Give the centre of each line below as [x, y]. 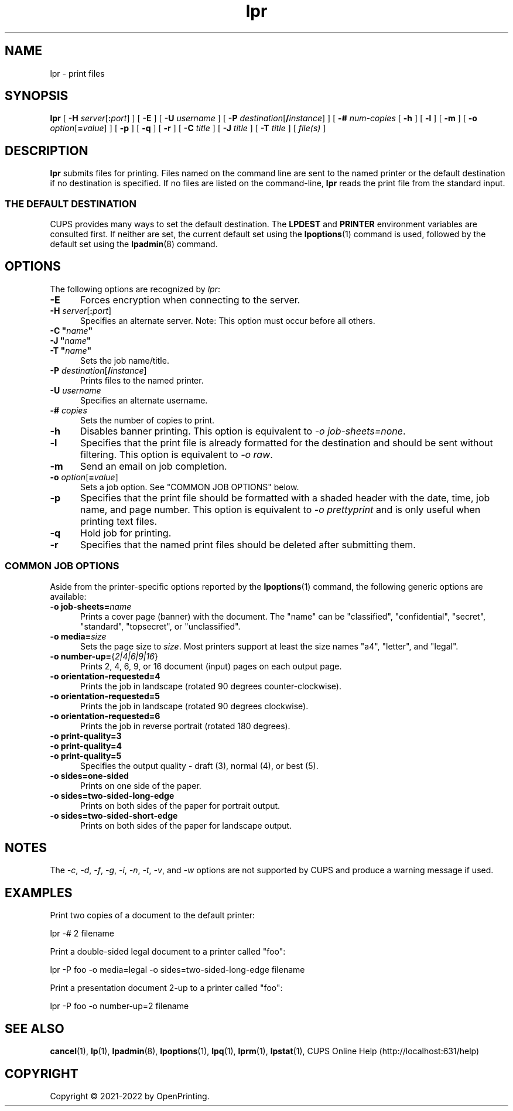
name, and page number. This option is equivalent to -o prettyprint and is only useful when [280, 509]
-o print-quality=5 [86, 756]
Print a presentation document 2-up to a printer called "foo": [166, 988]
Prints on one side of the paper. [141, 785]
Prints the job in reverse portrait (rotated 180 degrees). [185, 726]
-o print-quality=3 [86, 736]
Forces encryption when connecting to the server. [190, 300]
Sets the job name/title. [125, 360]
